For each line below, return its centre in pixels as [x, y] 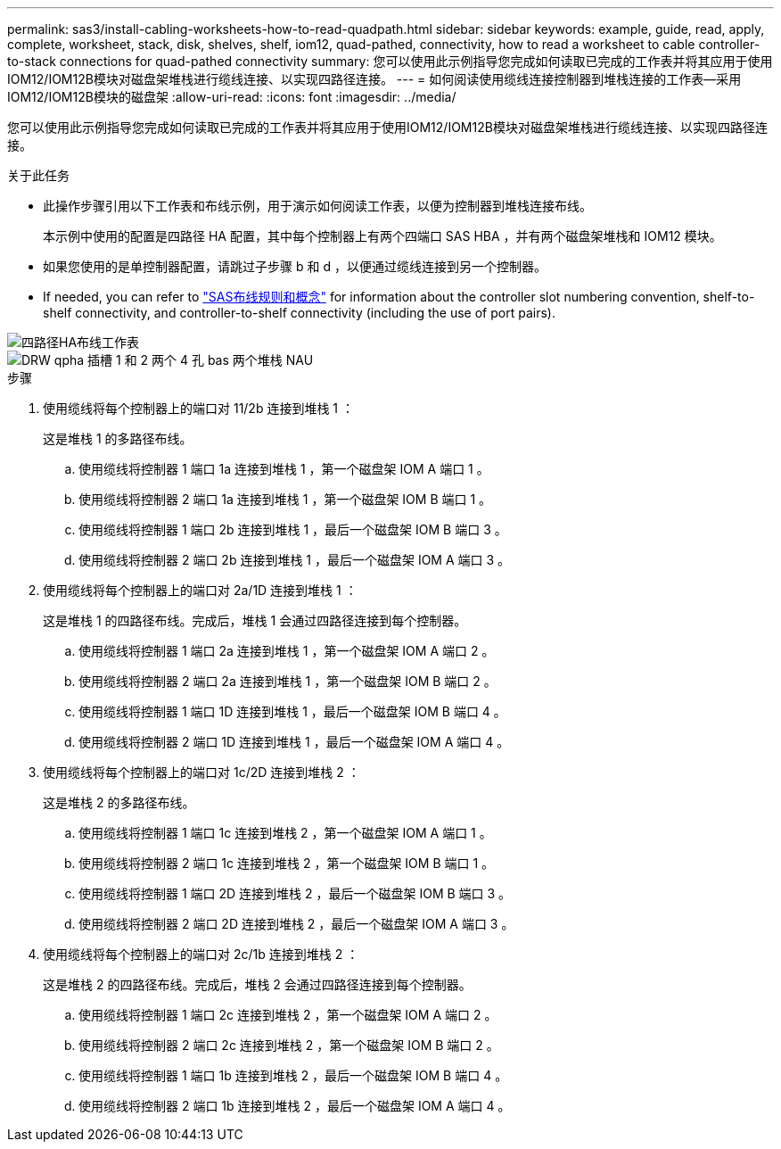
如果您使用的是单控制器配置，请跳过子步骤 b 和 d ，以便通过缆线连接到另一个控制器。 [295, 266]
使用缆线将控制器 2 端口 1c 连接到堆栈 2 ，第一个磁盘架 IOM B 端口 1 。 [287, 863]
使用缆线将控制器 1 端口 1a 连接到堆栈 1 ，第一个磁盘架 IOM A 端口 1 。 [284, 469]
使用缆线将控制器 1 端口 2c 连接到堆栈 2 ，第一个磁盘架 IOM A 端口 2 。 [288, 1015]
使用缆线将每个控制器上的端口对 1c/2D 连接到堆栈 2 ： [201, 772]
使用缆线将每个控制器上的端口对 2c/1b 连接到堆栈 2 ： [201, 954]
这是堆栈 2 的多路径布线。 [119, 802]
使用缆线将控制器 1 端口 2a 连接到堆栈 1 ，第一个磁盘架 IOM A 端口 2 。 [287, 651]
